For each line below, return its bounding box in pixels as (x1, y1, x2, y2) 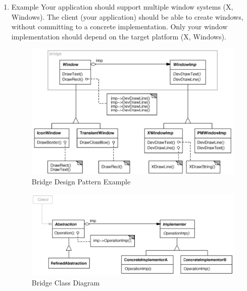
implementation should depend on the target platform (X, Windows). (11, 31, 226, 41)
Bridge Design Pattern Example (31, 176, 131, 186)
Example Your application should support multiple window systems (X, (11, 2, 233, 12)
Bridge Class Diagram (31, 277, 100, 287)
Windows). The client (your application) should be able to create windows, (11, 11, 243, 22)
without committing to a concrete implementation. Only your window (11, 21, 228, 32)
